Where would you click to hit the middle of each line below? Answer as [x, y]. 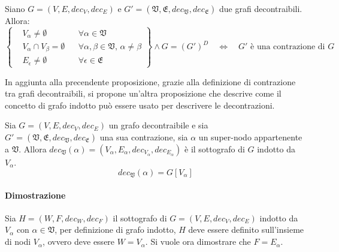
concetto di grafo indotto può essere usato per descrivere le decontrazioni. [140, 105]
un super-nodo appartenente [250, 137]
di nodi [18, 241]
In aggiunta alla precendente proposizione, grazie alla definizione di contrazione [150, 81]
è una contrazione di [288, 47]
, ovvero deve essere [79, 241]
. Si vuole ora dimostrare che [198, 241]
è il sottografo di [215, 149]
